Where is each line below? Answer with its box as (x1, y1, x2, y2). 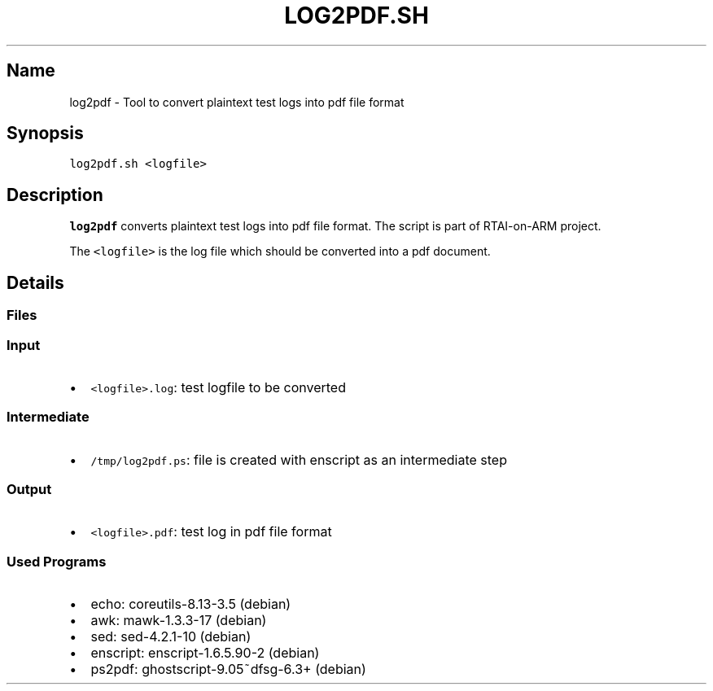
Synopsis (7, 123, 84, 144)
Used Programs (7, 553, 107, 570)
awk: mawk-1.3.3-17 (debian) (90, 612, 267, 629)
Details (7, 272, 64, 293)
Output (7, 481, 52, 497)
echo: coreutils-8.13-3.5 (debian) (90, 596, 291, 613)
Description (7, 184, 103, 205)
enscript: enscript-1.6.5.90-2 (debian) (90, 645, 320, 662)
